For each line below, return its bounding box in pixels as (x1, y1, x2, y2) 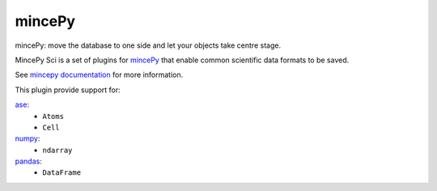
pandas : (15, 156, 42, 166)
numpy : (15, 134, 40, 143)
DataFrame (42, 168, 81, 177)
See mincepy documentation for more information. (15, 70, 184, 80)
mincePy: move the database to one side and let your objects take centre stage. (15, 40, 282, 50)
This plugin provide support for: (15, 85, 121, 95)
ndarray (42, 146, 73, 155)
